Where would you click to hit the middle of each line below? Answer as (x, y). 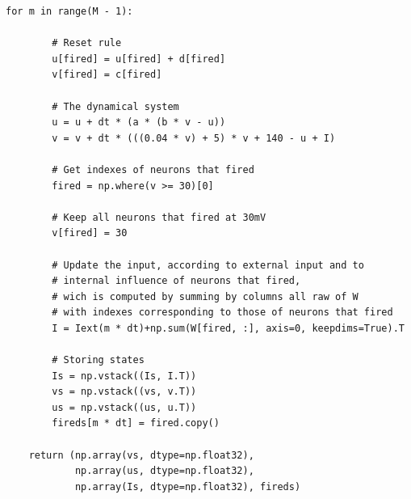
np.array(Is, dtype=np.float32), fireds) (188, 486)
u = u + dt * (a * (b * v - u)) (139, 123)
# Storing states (98, 360)
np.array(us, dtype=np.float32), (164, 471)
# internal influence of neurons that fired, (176, 281)
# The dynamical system (115, 106)
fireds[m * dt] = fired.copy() (136, 423)
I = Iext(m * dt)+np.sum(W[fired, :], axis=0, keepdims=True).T (228, 328)
